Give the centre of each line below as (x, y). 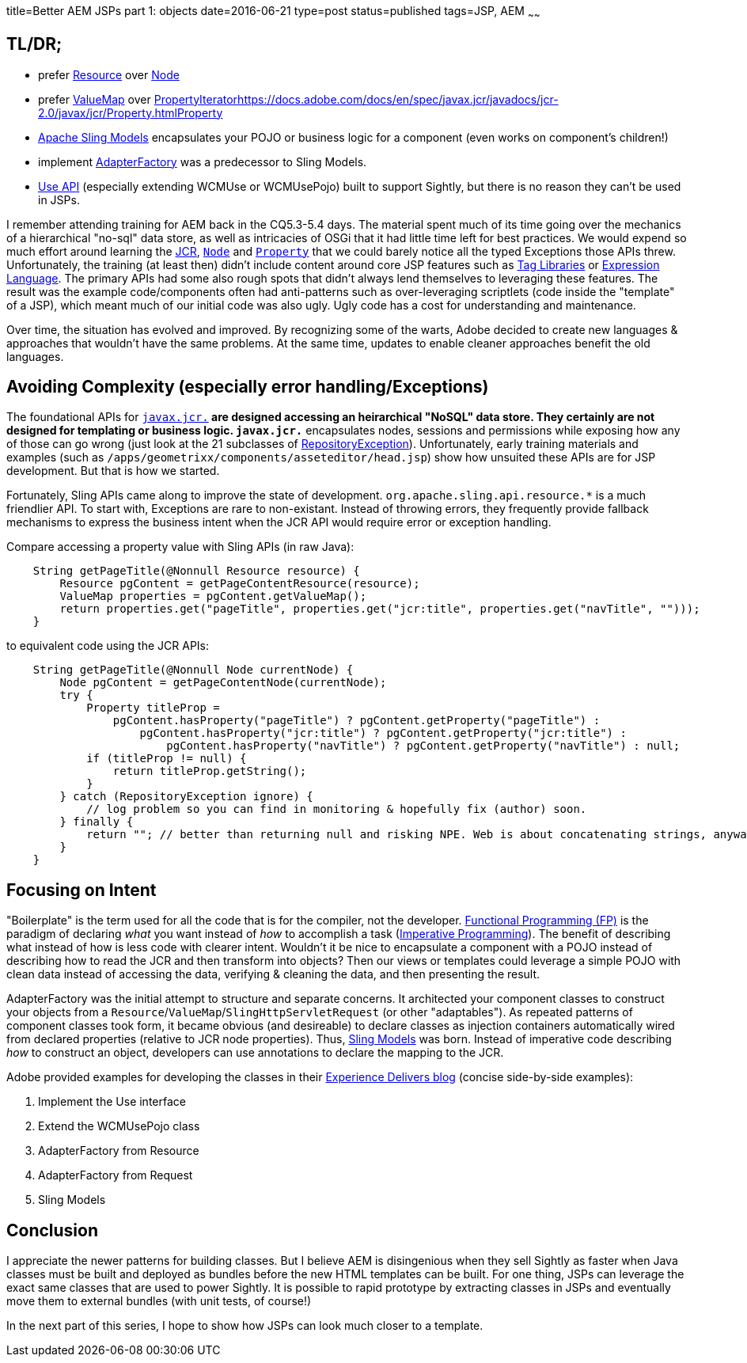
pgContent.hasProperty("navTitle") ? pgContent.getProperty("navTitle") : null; (423, 746)
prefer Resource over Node (109, 74)
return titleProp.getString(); (210, 771)
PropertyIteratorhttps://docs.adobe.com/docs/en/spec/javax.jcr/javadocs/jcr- (356, 99)
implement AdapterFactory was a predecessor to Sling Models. (203, 161)
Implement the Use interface (112, 1102)
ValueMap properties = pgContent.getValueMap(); (213, 596)
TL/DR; (34, 44)
